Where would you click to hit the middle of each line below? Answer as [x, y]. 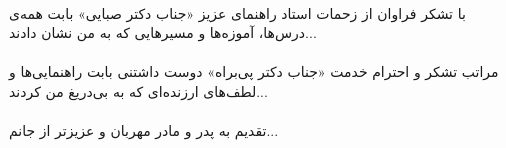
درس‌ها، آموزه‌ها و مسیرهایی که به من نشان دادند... [163, 32]
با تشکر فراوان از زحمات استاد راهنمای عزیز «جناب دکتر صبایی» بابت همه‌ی [237, 12]
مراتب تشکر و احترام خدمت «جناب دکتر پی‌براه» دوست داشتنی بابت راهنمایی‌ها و [254, 71]
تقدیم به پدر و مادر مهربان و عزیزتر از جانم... [144, 130]
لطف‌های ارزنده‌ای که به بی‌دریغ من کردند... [138, 90]
